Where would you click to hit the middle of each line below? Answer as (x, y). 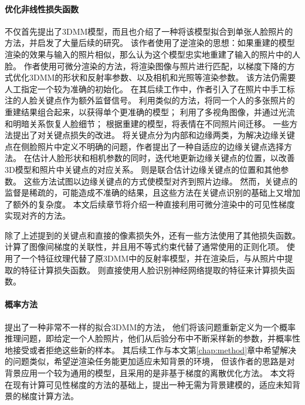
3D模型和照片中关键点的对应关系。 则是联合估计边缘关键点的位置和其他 (143, 169)
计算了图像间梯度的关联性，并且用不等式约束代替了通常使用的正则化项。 (144, 247)
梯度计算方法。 (50, 396)
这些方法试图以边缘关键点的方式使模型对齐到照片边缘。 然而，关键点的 (161, 181)
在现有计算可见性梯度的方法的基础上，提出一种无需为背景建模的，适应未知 (148, 384)
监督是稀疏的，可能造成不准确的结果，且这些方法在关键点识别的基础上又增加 (152, 193)
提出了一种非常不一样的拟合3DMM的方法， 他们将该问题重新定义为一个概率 (150, 327)
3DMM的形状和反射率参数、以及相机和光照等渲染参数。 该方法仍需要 (162, 77)
